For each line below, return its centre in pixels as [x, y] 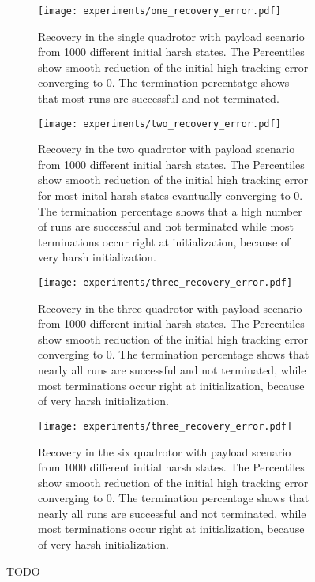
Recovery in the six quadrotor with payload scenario [165, 451]
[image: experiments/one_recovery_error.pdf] [159, 11]
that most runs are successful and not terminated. [159, 98]
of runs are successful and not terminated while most [166, 226]
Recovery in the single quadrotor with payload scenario [171, 36]
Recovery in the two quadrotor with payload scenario [167, 149]
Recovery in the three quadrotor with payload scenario [170, 308]
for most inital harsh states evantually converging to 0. [171, 195]
